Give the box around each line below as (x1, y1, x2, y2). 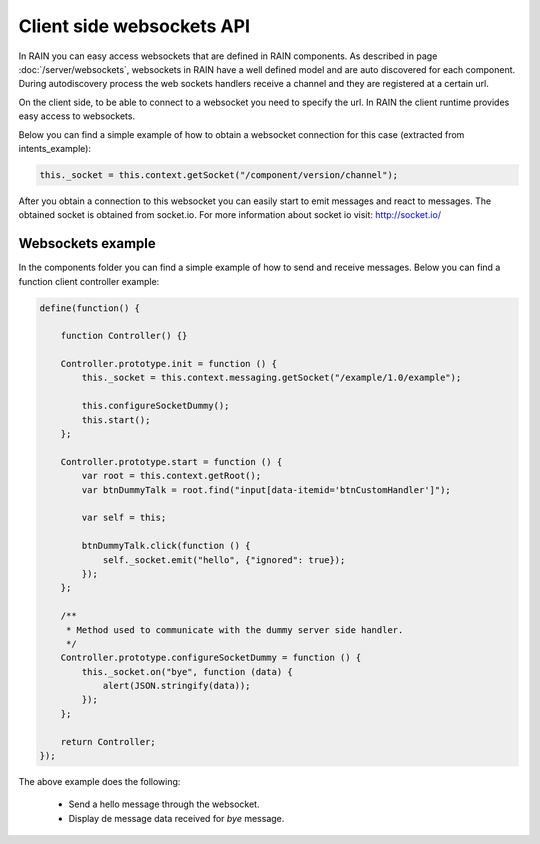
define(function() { (39, 302, 140, 314)
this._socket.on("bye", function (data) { (81, 666, 294, 677)
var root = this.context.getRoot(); (81, 470, 262, 482)
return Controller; (60, 736, 157, 747)
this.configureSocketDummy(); (81, 400, 230, 412)
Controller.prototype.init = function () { (60, 358, 277, 370)
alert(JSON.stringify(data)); (102, 680, 251, 692)
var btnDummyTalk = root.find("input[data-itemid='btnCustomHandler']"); (81, 484, 452, 495)
